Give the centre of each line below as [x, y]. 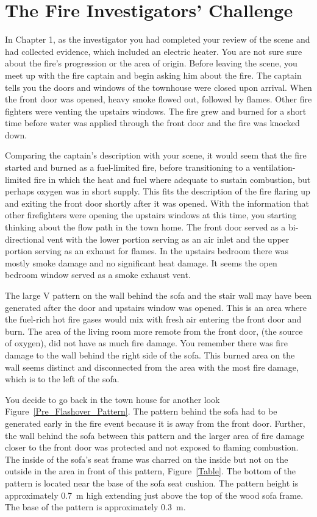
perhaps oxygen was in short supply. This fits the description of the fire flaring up [158, 191]
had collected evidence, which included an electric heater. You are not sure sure [154, 51]
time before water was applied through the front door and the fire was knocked [152, 123]
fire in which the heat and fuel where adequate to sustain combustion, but [172, 179]
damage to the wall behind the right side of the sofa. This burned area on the [150, 355]
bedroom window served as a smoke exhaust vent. [98, 275]
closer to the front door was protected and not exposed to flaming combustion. [152, 447]
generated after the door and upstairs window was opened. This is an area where [156, 307]
